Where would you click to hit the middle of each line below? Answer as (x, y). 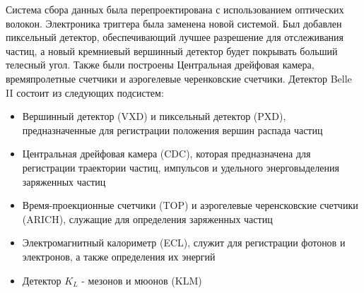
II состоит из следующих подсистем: (85, 92)
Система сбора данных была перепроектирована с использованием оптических (175, 9)
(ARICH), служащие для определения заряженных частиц (147, 219)
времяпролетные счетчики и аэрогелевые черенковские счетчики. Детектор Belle (179, 78)
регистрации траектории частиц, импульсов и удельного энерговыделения (181, 167)
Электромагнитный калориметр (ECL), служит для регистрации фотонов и (184, 243)
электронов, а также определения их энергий (119, 256)
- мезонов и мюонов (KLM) (142, 280)
